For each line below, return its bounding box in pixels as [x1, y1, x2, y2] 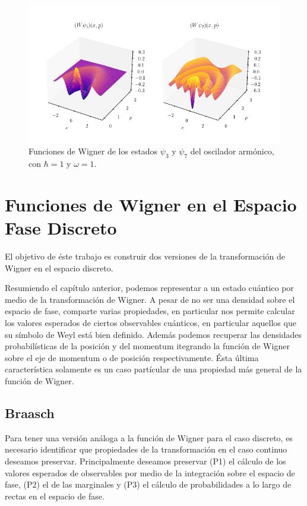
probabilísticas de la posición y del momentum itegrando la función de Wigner [5, 340, 290, 352]
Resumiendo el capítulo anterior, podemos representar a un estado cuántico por [5, 282, 294, 294]
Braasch [5, 403, 55, 422]
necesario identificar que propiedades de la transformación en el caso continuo [5, 443, 287, 456]
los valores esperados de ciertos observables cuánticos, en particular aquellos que [5, 317, 296, 328]
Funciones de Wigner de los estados [29, 145, 158, 157]
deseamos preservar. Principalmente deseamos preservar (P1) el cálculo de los [5, 454, 286, 467]
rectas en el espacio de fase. [5, 489, 105, 502]
